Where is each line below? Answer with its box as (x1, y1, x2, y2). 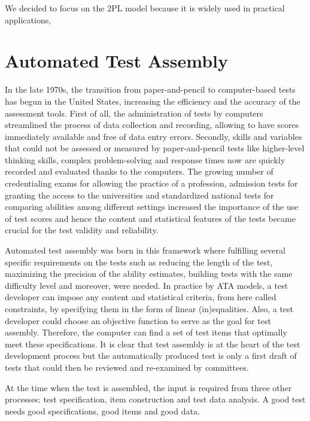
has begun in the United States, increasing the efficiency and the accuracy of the (5, 94, 300, 107)
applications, (5, 13, 51, 26)
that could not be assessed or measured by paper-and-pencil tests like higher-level (5, 142, 305, 154)
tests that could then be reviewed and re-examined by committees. (5, 361, 249, 373)
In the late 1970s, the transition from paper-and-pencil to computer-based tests (5, 83, 296, 96)
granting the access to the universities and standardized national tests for (5, 188, 274, 201)
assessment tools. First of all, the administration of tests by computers (5, 106, 263, 119)
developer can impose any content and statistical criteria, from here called (5, 291, 276, 303)
